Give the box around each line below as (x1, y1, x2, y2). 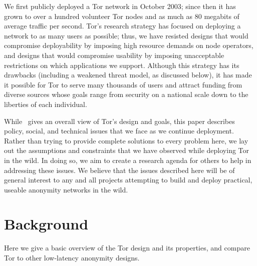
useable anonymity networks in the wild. (4, 184, 128, 194)
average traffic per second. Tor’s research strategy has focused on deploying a (4, 20, 241, 31)
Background (4, 213, 89, 234)
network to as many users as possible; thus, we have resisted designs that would (4, 30, 248, 40)
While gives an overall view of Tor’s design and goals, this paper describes (4, 115, 235, 126)
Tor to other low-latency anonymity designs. (4, 252, 140, 262)
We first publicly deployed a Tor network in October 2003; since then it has (4, 1, 236, 11)
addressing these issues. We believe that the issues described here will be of (4, 164, 235, 175)
